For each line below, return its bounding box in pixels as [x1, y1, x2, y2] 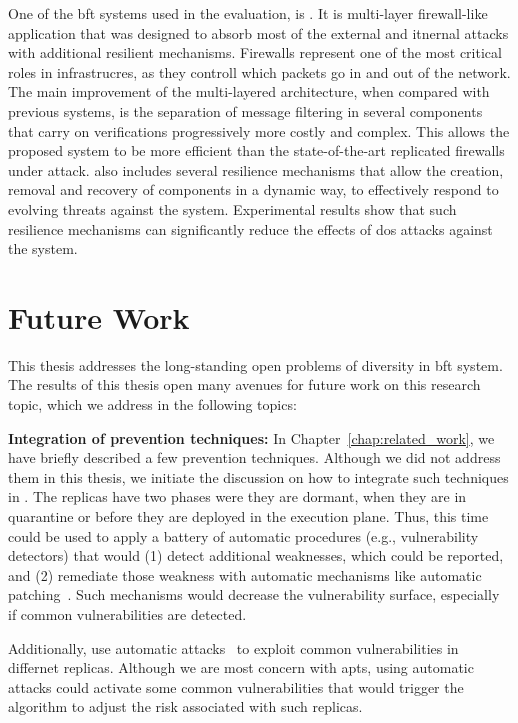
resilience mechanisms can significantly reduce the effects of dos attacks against [8, 218, 493, 239]
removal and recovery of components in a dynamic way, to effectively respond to [8, 179, 499, 200]
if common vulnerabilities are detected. [8, 603, 247, 624]
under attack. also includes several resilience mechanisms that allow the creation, [8, 159, 504, 180]
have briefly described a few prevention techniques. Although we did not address [8, 447, 501, 468]
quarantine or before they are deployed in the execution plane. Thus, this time [8, 506, 489, 526]
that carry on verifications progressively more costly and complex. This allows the [8, 120, 510, 141]
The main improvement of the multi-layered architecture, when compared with [8, 81, 490, 102]
